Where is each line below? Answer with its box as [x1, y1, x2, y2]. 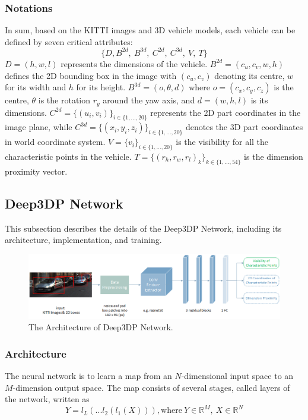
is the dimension [244, 150, 303, 162]
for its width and [5, 81, 66, 93]
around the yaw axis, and [103, 94, 195, 106]
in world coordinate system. [5, 135, 106, 148]
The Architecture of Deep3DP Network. [28, 321, 173, 333]
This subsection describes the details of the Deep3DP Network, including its [5, 222, 282, 234]
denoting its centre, [214, 69, 285, 81]
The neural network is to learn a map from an [5, 370, 172, 382]
